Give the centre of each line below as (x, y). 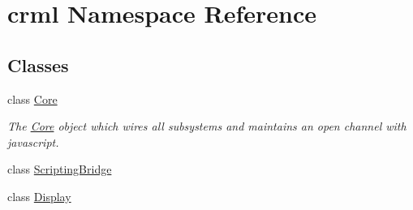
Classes (38, 64)
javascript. (33, 141)
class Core (32, 99)
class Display (39, 196)
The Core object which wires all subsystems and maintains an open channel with (207, 126)
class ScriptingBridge (60, 169)
